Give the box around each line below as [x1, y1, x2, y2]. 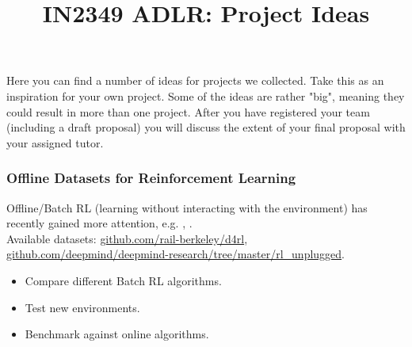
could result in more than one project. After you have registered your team [6, 103, 370, 120]
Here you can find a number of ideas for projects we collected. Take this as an [6, 72, 384, 89]
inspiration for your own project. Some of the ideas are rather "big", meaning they [6, 87, 405, 104]
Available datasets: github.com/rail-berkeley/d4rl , [6, 230, 248, 246]
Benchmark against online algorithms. [25, 326, 209, 342]
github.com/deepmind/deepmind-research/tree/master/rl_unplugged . [6, 246, 345, 262]
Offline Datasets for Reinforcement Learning [6, 168, 296, 188]
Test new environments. [25, 299, 140, 315]
